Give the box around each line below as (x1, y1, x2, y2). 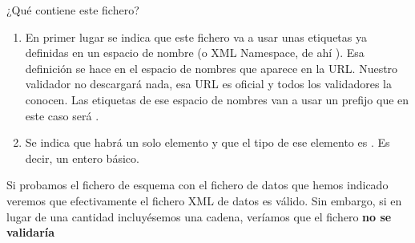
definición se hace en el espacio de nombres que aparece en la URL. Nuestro (25, 59, 398, 76)
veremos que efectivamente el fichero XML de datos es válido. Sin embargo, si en (6, 192, 402, 209)
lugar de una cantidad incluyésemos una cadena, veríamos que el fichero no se (6, 208, 392, 225)
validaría (6, 224, 55, 241)
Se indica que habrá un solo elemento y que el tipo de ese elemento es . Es (25, 134, 390, 151)
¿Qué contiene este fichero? (6, 2, 139, 18)
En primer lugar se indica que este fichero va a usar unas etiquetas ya (25, 28, 367, 45)
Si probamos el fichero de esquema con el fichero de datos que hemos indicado (6, 176, 389, 193)
